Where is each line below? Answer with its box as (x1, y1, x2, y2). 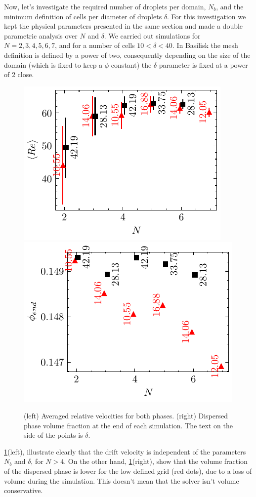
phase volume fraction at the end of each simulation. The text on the (24, 420, 233, 430)
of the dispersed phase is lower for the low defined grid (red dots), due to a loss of (4, 465, 252, 476)
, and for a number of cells (55, 40, 135, 50)
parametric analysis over (4, 30, 78, 41)
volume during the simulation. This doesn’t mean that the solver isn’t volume (4, 475, 239, 486)
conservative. (4, 485, 43, 496)
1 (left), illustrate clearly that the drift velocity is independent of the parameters (4, 446, 246, 456)
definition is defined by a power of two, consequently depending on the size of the (4, 49, 251, 60)
